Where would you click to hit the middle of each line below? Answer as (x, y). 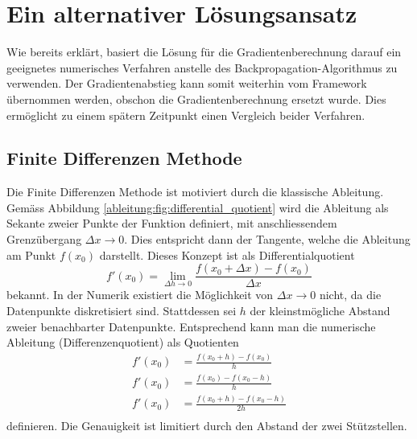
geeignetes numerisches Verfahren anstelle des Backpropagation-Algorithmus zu (202, 67)
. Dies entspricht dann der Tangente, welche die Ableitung (267, 239)
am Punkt (31, 254)
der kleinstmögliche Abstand (320, 310)
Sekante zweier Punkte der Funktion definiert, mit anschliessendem (172, 223)
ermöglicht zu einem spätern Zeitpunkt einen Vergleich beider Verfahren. (186, 115)
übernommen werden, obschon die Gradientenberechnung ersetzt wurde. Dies (196, 98)
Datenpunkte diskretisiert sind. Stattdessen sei (122, 310)
